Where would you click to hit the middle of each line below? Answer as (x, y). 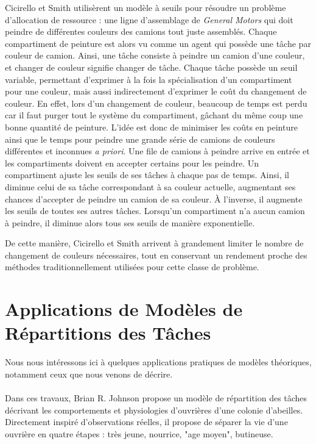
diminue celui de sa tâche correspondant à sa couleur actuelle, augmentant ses (150, 186)
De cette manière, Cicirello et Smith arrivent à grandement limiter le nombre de (154, 243)
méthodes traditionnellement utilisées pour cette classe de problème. (132, 267)
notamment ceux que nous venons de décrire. (89, 374)
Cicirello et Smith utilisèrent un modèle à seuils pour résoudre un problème (146, 7)
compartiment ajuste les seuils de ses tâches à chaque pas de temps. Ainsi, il (147, 175)
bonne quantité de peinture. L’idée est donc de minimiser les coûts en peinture (151, 127)
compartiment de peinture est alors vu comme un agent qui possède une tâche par (158, 43)
